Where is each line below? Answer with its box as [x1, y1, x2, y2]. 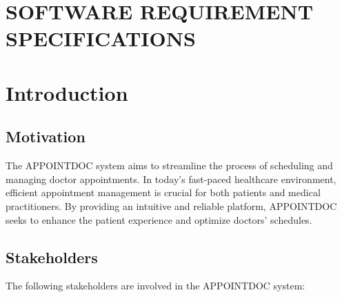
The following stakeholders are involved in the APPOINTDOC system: [6, 278, 305, 293]
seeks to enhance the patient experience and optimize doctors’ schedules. [6, 212, 312, 227]
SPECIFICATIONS [6, 24, 196, 52]
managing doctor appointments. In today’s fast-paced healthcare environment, [6, 171, 336, 186]
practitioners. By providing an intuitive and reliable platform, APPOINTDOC [6, 198, 337, 213]
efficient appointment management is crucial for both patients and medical [6, 185, 321, 200]
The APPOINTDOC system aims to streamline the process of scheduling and [6, 158, 333, 173]
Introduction [6, 78, 128, 106]
